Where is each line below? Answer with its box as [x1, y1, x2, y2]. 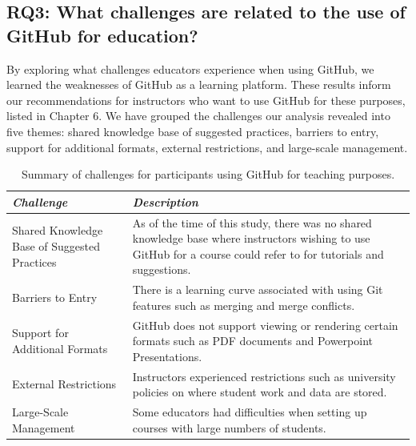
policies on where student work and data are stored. [132, 384, 387, 400]
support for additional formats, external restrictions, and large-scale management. [6, 139, 408, 155]
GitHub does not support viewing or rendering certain [132, 316, 398, 333]
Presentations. [132, 348, 202, 364]
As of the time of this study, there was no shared [132, 214, 372, 231]
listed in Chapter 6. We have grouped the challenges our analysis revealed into [6, 107, 390, 124]
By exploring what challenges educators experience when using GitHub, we [6, 60, 374, 77]
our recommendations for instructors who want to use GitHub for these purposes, [6, 91, 406, 108]
